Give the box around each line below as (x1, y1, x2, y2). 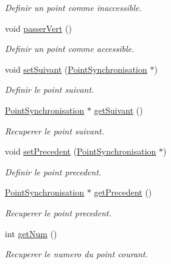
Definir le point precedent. (5, 165, 102, 178)
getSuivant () (94, 103, 143, 116)
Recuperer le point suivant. (5, 124, 105, 137)
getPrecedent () (94, 186, 152, 199)
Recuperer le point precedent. (5, 206, 111, 219)
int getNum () (5, 227, 57, 240)
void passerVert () (5, 21, 72, 34)
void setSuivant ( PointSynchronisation (5, 62, 147, 75)
